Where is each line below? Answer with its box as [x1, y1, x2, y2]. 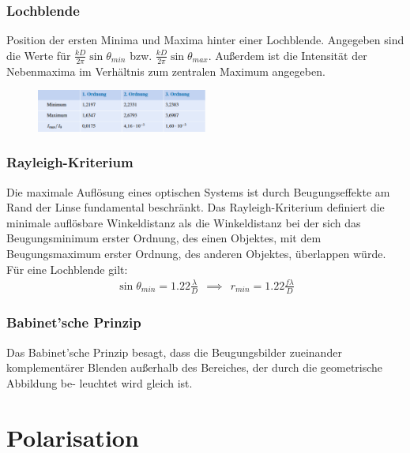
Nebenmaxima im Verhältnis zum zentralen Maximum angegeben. [6, 62, 325, 79]
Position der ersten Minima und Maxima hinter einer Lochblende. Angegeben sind [6, 32, 404, 48]
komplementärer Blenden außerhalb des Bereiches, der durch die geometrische [6, 359, 383, 376]
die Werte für [6, 47, 71, 63]
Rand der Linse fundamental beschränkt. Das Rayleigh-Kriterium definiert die [6, 199, 385, 215]
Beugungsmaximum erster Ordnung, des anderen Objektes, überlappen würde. [6, 245, 386, 261]
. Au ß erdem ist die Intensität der [208, 47, 367, 63]
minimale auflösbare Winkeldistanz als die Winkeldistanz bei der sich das [6, 214, 361, 230]
